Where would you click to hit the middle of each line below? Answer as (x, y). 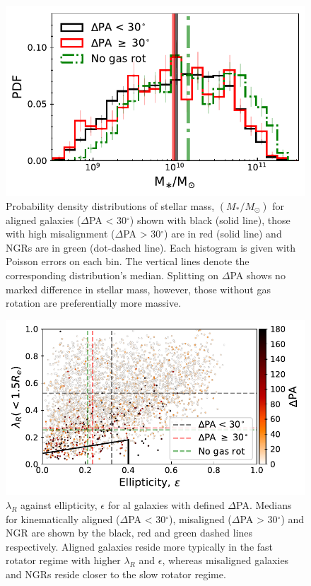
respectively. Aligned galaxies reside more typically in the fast (140, 546)
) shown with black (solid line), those (210, 219)
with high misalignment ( (60, 234)
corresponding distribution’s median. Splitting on (112, 275)
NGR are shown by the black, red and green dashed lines (129, 533)
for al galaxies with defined (166, 505)
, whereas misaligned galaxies (225, 560)
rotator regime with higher (63, 560)
